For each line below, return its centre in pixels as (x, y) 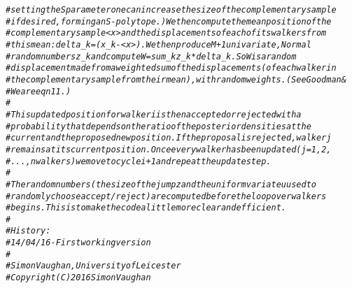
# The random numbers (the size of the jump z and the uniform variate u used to (161, 184)
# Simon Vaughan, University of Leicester (93, 266)
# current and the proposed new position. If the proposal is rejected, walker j (169, 138)
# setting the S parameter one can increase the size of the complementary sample (171, 10)
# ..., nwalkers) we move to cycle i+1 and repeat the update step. (139, 161)
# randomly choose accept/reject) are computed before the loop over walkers (166, 196)
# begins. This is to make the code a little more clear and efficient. (146, 208)
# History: (28, 231)
